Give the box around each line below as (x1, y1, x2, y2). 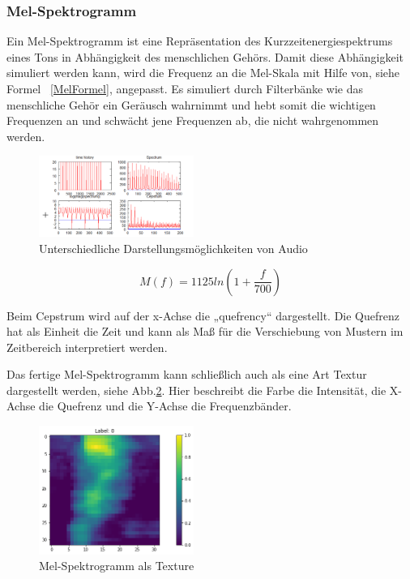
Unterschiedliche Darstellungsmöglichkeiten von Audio (39, 239, 308, 256)
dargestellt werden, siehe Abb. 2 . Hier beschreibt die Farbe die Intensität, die (6, 381, 387, 398)
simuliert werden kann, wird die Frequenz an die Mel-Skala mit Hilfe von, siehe (6, 64, 400, 81)
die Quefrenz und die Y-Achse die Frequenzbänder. (39, 397, 292, 414)
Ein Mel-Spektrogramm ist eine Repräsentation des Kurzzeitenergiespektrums (6, 32, 393, 49)
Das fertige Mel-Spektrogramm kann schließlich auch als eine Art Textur (6, 366, 367, 383)
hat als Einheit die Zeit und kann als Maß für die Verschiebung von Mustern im (6, 323, 404, 340)
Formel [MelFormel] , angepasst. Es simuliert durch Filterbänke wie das (6, 80, 364, 96)
